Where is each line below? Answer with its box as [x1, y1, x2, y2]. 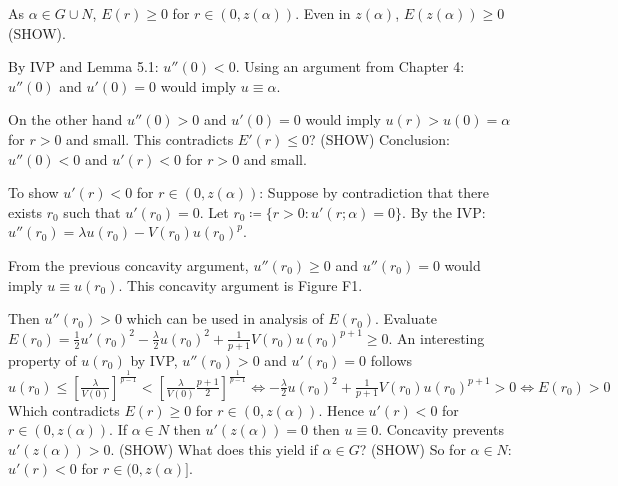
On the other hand [8, 109, 123, 130]
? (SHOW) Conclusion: [309, 128, 450, 149]
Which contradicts [8, 399, 120, 420]
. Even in [295, 3, 351, 23]
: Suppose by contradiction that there [259, 182, 489, 203]
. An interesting [388, 327, 485, 348]
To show [8, 182, 59, 203]
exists [8, 201, 42, 222]
